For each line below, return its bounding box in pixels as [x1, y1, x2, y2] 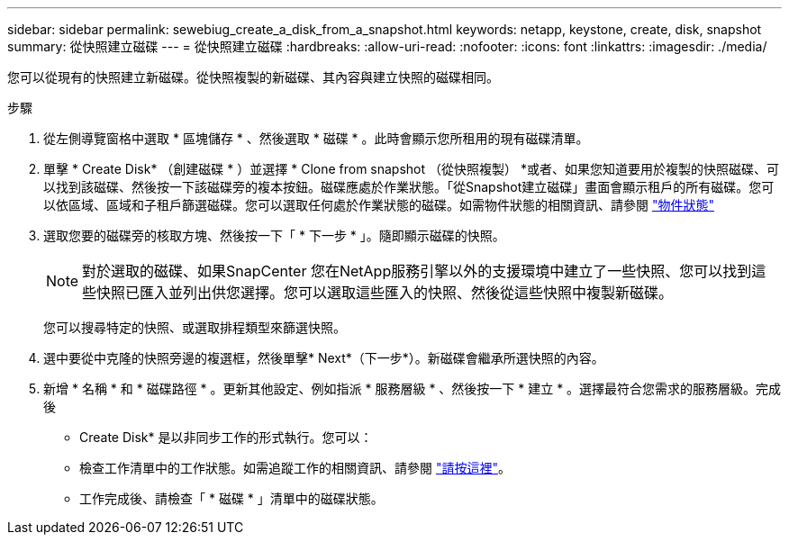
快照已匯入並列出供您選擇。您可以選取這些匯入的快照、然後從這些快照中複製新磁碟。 [96, 284, 674, 302]
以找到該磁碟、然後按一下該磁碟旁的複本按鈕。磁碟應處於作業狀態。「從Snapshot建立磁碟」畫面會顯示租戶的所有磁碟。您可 [43, 179, 775, 194]
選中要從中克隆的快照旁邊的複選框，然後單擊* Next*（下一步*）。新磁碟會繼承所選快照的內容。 [43, 350, 604, 366]
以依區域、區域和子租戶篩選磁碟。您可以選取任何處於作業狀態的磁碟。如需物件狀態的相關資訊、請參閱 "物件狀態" [43, 197, 714, 212]
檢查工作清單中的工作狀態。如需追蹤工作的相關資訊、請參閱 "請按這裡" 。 [79, 460, 511, 475]
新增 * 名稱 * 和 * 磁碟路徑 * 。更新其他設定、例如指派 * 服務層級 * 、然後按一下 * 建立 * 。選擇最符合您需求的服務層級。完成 [43, 381, 782, 396]
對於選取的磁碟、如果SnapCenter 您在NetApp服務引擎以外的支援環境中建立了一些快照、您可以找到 [82, 262, 752, 280]
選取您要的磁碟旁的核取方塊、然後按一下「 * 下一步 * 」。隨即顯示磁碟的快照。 [43, 228, 505, 243]
